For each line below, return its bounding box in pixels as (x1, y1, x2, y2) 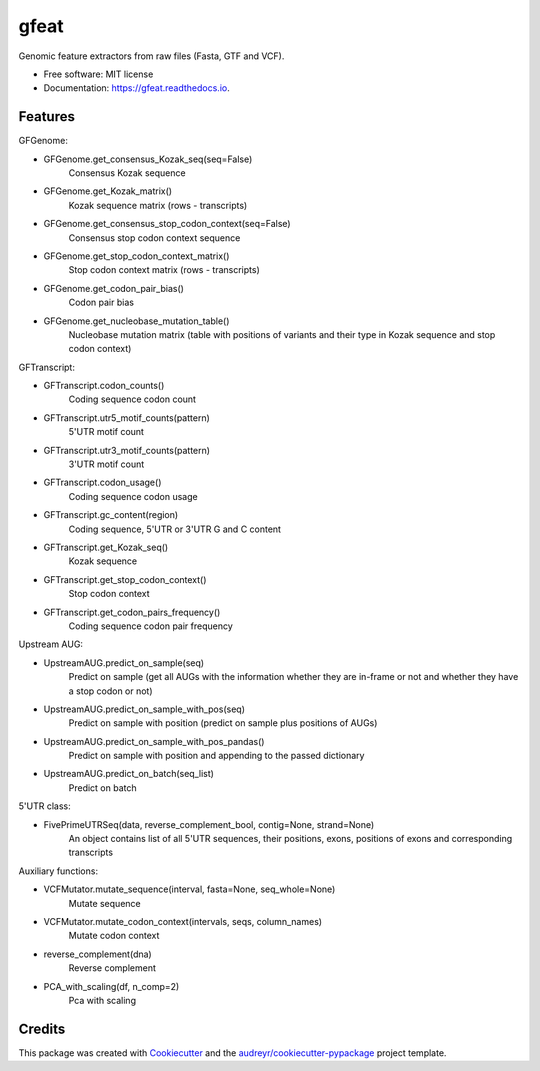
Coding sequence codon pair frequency (68, 620, 234, 632)
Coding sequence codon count (68, 393, 197, 405)
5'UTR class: (18, 800, 71, 812)
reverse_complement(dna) (43, 948, 152, 960)
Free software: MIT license (43, 68, 154, 80)
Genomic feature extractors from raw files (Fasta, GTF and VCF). (18, 50, 285, 62)
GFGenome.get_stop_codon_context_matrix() (43, 250, 230, 262)
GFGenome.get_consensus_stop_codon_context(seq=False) (43, 218, 291, 230)
